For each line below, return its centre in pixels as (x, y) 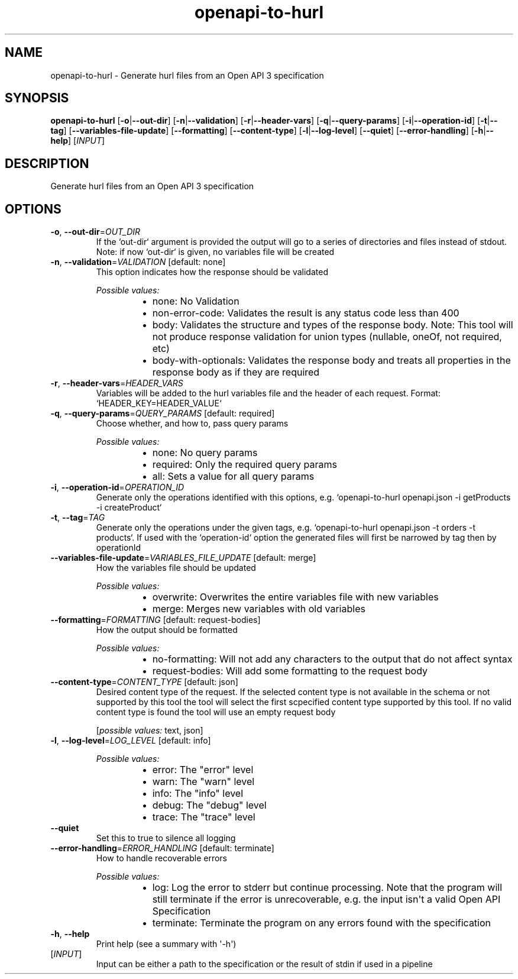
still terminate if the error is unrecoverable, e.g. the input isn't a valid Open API (326, 899)
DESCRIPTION (47, 163)
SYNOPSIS (37, 98)
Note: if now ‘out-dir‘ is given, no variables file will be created (215, 252)
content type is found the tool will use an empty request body (216, 712)
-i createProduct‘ (129, 508)
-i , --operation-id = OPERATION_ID (117, 487)
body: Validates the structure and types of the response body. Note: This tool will (333, 325)
